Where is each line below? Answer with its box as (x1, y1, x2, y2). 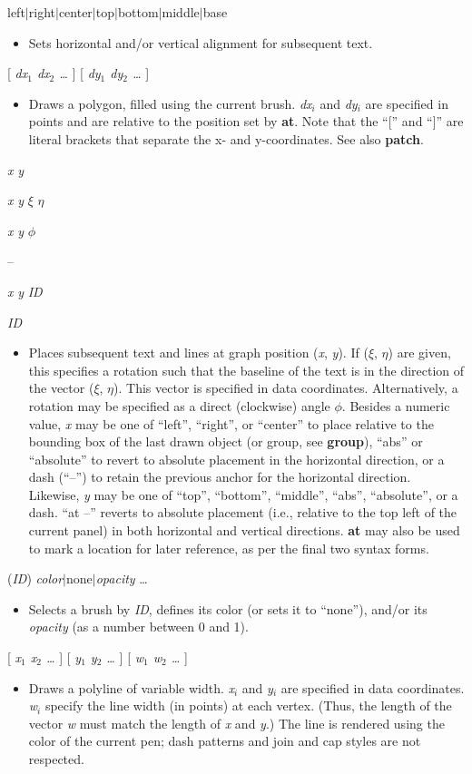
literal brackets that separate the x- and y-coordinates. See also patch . (28, 129, 424, 148)
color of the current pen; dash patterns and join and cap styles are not (28, 731, 421, 750)
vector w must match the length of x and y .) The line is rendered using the (28, 713, 445, 732)
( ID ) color (7, 569, 64, 588)
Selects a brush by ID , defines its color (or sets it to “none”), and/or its (28, 599, 428, 618)
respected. (28, 750, 84, 768)
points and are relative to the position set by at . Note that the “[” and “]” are (28, 112, 464, 131)
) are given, (388, 343, 451, 362)
